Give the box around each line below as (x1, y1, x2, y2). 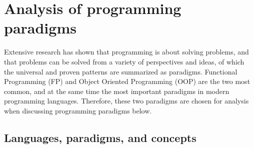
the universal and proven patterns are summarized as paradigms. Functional (4, 66, 237, 76)
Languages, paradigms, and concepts (4, 129, 196, 145)
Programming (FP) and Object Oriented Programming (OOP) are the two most (4, 76, 250, 86)
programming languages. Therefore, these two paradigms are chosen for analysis (4, 95, 249, 106)
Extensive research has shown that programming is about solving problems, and (4, 46, 249, 57)
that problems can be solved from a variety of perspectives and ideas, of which (4, 56, 244, 66)
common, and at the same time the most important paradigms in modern (4, 85, 229, 96)
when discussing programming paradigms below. (4, 105, 152, 115)
